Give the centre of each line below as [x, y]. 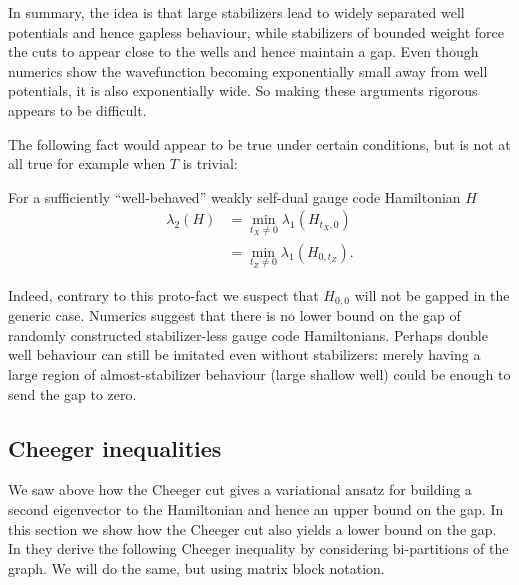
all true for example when [87, 163]
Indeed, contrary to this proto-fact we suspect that [163, 294]
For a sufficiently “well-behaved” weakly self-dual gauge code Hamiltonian [234, 196]
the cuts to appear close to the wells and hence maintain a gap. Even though [243, 51]
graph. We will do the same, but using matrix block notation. [196, 567]
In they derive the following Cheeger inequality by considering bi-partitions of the [258, 548]
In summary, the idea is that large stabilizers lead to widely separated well [236, 12]
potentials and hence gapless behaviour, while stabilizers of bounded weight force [256, 31]
